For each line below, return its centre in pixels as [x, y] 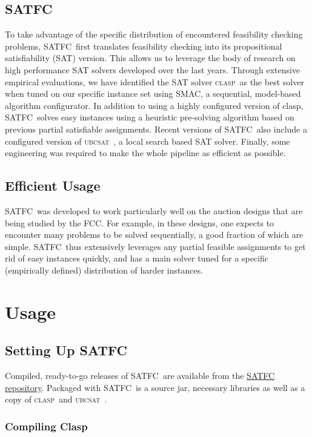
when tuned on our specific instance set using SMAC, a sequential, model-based [153, 94]
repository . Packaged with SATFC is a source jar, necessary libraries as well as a [155, 387]
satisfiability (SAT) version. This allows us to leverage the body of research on [150, 58]
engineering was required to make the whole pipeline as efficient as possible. [145, 153]
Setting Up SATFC [66, 350]
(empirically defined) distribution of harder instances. [104, 270]
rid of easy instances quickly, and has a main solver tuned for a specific [137, 258]
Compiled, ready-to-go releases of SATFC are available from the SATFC [140, 376]
